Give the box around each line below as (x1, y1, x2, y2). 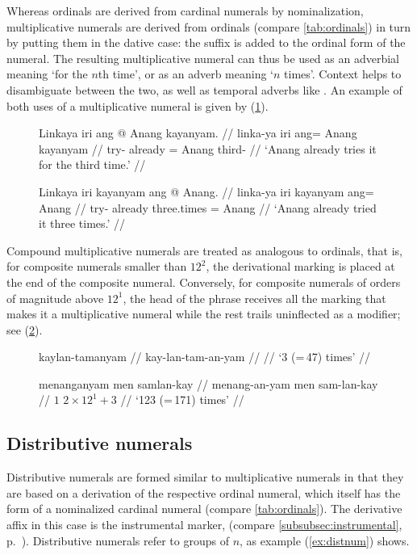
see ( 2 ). (6, 321, 43, 338)
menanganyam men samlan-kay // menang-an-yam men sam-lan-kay (39, 375, 378, 392)
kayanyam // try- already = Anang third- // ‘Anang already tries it (39, 140, 377, 157)
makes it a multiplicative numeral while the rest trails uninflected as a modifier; (6, 305, 401, 322)
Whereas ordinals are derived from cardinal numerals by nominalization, (6, 2, 364, 19)
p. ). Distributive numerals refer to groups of (6, 532, 229, 549)
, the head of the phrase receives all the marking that (123, 289, 386, 306)
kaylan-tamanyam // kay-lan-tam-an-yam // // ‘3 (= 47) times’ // (39, 348, 371, 365)
